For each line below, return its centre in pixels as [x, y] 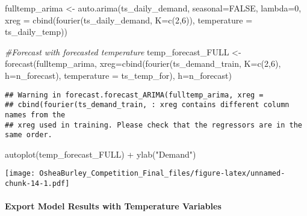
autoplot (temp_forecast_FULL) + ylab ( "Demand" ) [101, 154]
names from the [35, 115]
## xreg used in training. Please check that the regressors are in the [153, 125]
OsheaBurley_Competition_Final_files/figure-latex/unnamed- [162, 174]
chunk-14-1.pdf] [37, 184]
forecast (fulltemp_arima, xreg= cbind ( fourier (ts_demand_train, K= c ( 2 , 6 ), [143, 63]
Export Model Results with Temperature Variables [113, 206]
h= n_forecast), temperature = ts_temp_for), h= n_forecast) [118, 75]
